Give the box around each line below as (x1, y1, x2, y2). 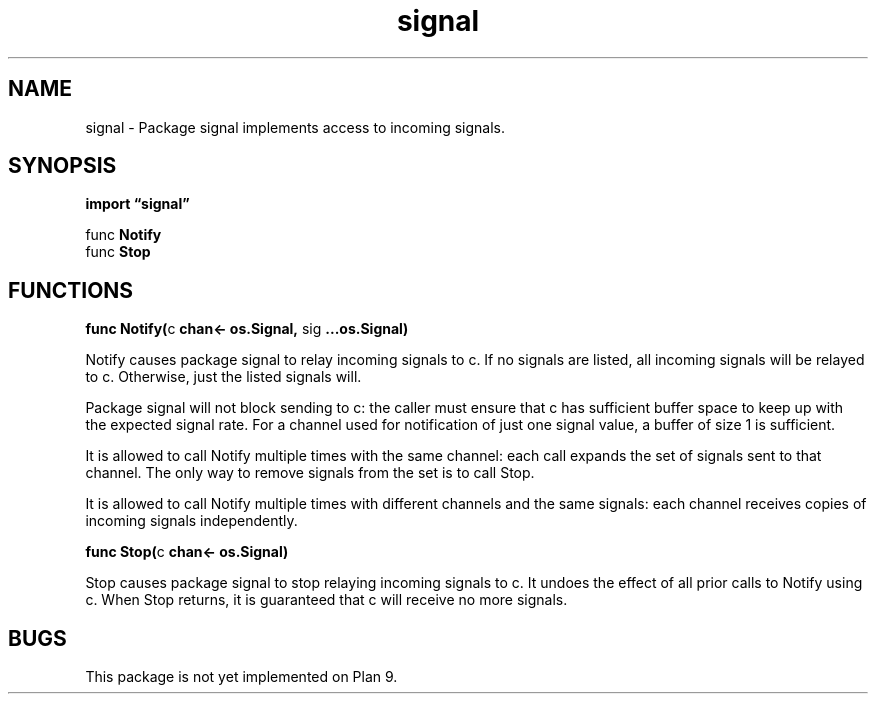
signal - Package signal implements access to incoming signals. (85, 118, 506, 136)
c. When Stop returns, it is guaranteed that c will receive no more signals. (85, 591, 568, 609)
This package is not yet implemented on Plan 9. (85, 668, 398, 686)
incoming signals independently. (85, 512, 298, 530)
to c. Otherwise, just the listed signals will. (85, 368, 362, 386)
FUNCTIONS (8, 277, 134, 303)
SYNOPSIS (8, 153, 117, 179)
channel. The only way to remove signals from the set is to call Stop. (85, 464, 535, 482)
